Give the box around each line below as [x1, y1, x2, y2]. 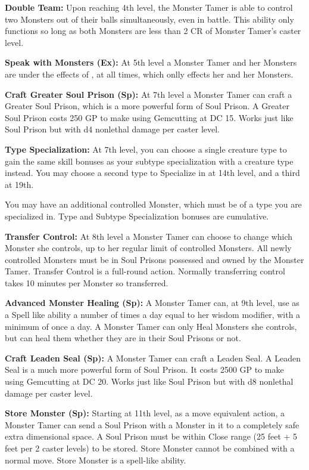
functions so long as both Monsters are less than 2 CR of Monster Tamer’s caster [5, 24, 301, 37]
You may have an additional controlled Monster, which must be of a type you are [5, 198, 302, 211]
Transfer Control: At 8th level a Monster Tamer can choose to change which [5, 230, 293, 242]
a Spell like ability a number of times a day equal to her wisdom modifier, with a [5, 308, 301, 321]
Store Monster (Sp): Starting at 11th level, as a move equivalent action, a [5, 407, 285, 419]
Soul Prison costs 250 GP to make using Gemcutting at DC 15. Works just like [5, 111, 294, 123]
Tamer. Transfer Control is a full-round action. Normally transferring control [5, 265, 285, 277]
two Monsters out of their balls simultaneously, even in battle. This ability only [5, 13, 294, 25]
